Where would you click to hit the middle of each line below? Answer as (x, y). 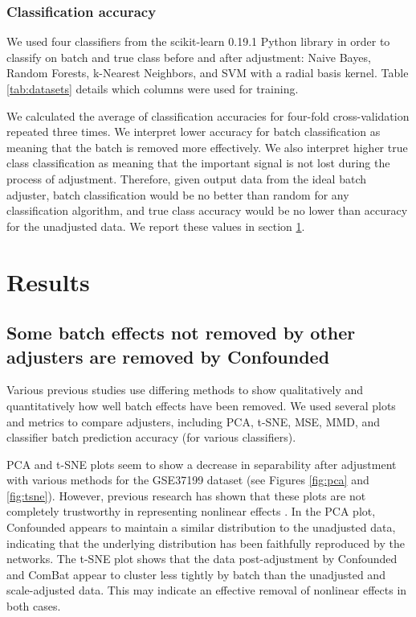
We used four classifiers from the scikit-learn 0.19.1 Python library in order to (198, 41)
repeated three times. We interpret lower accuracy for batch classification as (194, 132)
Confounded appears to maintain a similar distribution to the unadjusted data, (201, 527)
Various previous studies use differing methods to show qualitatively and (185, 390)
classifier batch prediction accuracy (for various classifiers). (151, 437)
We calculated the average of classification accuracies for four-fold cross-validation (208, 115)
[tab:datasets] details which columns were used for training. (153, 88)
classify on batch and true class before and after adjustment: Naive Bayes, (189, 57)
